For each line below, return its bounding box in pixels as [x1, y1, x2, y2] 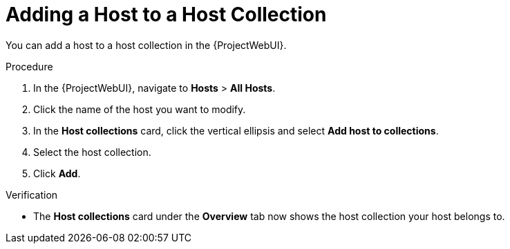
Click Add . [33, 167, 81, 179]
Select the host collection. [33, 146, 151, 158]
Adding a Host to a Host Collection [6, 3, 327, 26]
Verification [6, 188, 58, 201]
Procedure [6, 60, 53, 72]
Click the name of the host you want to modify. [33, 103, 246, 115]
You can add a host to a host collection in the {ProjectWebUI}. [6, 39, 287, 51]
